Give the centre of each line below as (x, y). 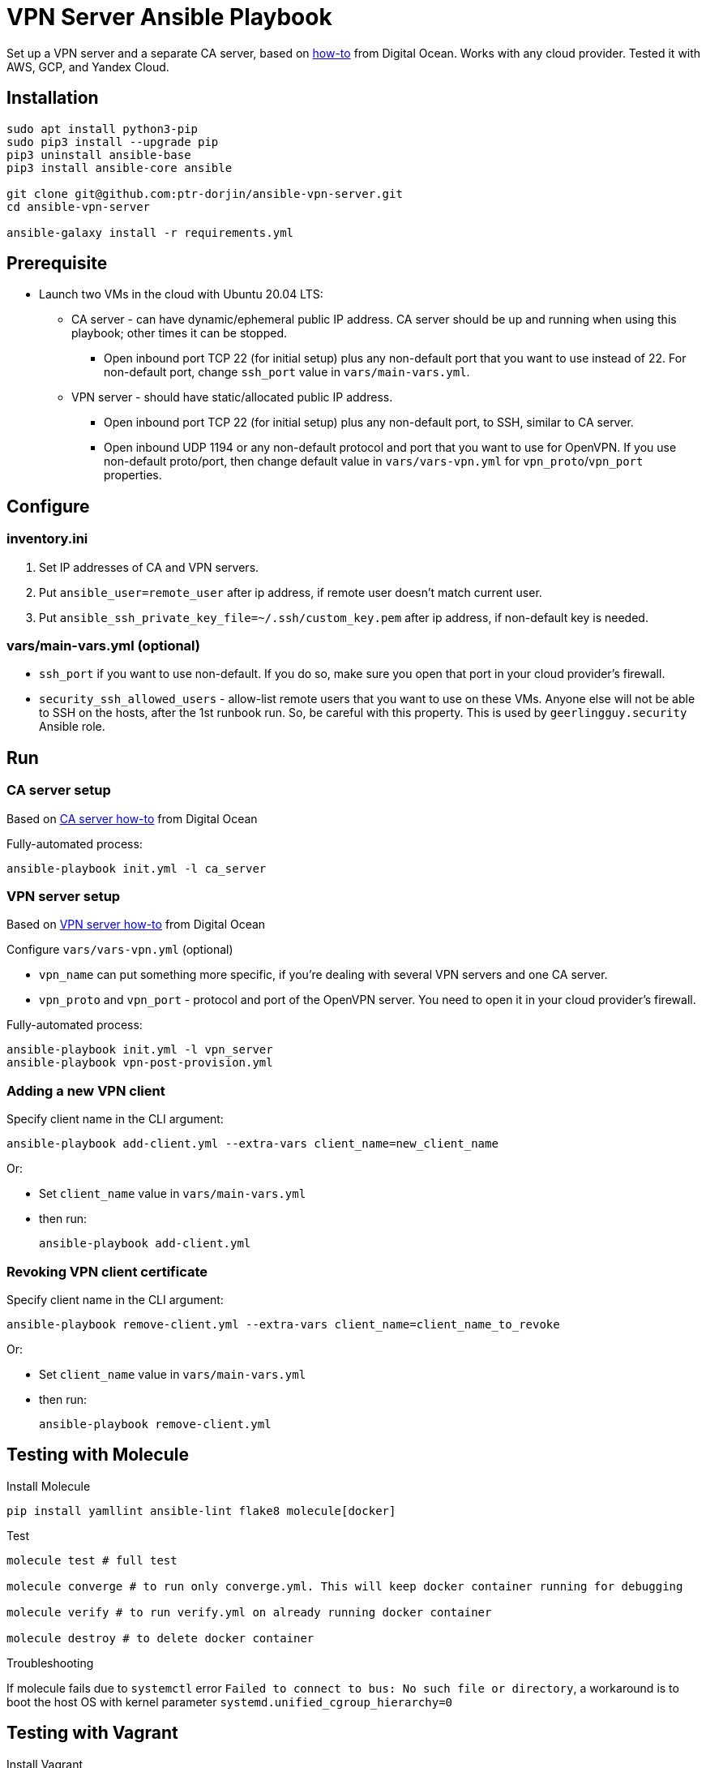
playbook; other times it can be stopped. (180, 333)
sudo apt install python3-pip (103, 129)
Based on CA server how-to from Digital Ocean (132, 818)
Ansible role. (72, 727)
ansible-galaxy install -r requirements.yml (150, 232)
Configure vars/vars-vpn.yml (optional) (120, 950)
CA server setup (59, 790)
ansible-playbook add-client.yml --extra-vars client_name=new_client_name (252, 1144)
